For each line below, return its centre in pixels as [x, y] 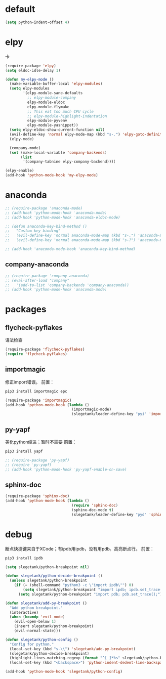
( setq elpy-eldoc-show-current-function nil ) [57, 130]
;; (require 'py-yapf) [28, 465]
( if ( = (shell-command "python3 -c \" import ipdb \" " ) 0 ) [74, 585]
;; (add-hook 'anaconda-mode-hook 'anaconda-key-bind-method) [70, 249]
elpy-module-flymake [48, 107]
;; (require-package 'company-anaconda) [47, 276]
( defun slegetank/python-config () [42, 639]
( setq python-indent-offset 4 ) [37, 22]
